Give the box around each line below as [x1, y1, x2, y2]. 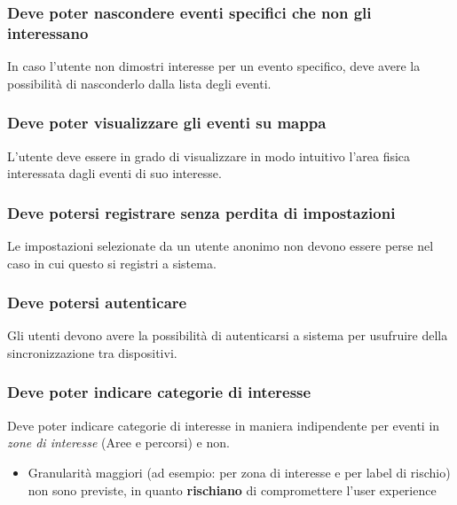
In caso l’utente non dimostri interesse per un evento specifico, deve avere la [7, 57, 421, 75]
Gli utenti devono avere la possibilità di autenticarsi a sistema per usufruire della [7, 326, 448, 345]
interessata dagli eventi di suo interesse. [7, 164, 222, 183]
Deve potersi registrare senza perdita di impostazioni [7, 201, 396, 223]
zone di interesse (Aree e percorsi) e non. [7, 433, 230, 452]
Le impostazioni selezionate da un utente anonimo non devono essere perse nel [7, 236, 434, 254]
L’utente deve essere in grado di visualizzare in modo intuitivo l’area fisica [7, 146, 411, 165]
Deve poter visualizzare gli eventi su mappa [7, 112, 327, 134]
